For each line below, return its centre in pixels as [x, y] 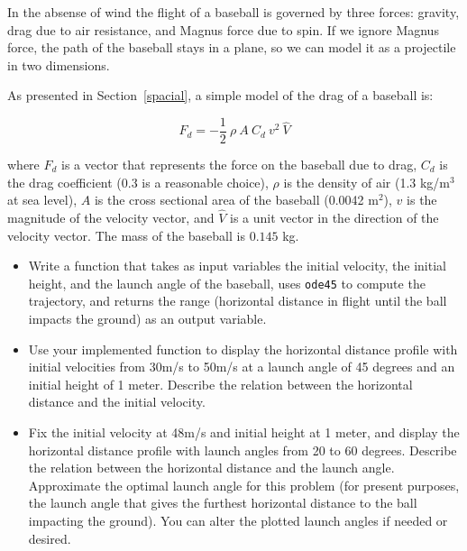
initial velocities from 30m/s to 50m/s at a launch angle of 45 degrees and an [242, 367]
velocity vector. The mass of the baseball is [126, 235]
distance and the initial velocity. [117, 402]
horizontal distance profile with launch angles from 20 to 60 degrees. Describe [243, 450]
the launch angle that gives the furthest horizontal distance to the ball [223, 503]
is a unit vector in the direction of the [334, 218]
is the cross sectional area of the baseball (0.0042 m [236, 200]
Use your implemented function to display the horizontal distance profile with [243, 349]
